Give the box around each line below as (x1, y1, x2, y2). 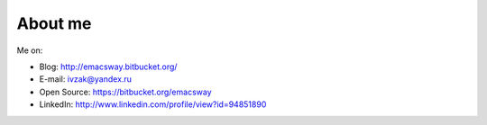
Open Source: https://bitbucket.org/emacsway (39, 86, 212, 97)
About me (16, 13, 92, 33)
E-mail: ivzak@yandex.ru (39, 74, 133, 85)
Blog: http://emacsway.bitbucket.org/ (39, 61, 178, 72)
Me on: (16, 45, 43, 56)
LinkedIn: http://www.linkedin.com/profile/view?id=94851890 (39, 99, 267, 110)
